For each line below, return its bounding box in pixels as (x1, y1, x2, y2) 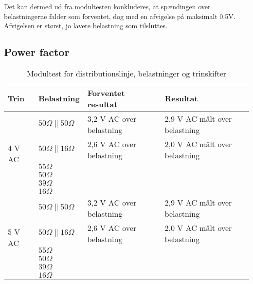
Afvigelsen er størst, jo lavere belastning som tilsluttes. (4, 20, 167, 31)
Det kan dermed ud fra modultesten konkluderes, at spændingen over (4, 1, 211, 11)
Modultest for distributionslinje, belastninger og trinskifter (26, 67, 227, 79)
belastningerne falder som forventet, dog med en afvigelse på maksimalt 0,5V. (4, 11, 235, 21)
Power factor (4, 44, 70, 59)
